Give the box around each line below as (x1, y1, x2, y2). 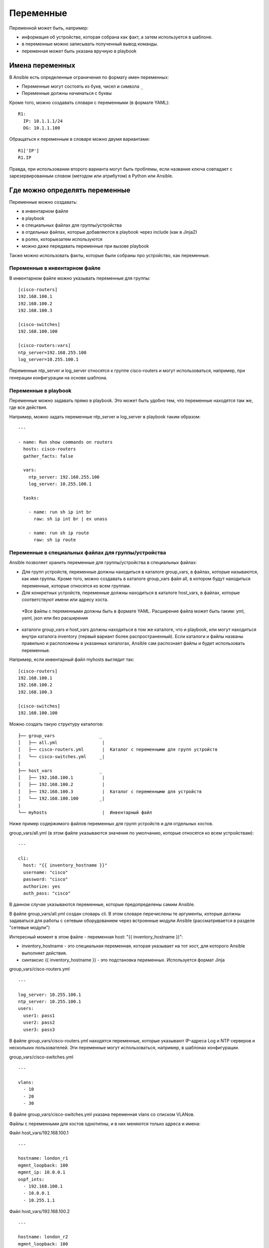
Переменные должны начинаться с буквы (21, 90, 112, 96)
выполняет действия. (21, 950, 67, 956)
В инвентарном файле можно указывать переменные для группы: (9, 275, 150, 281)
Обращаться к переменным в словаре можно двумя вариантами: (9, 136, 150, 142)
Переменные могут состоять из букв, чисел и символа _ (21, 83, 143, 89)
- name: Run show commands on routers (18, 439, 113, 445)
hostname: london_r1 (18, 1156, 68, 1161)
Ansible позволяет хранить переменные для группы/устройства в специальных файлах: (9, 560, 197, 566)
